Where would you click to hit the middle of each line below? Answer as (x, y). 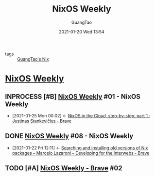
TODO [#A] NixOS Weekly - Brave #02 (64, 168)
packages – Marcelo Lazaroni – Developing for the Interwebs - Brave (81, 153)
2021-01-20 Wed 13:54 (82, 32)
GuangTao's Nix (33, 59)
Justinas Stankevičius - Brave (42, 121)
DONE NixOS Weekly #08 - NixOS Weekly (69, 136)
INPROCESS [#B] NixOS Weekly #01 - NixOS (73, 96)
